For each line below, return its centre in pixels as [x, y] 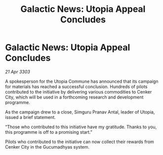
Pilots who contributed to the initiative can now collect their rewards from [80, 142]
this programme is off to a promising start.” [49, 132]
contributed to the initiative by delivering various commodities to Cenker [79, 92]
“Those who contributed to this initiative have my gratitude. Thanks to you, [81, 127]
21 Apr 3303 [18, 72]
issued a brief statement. [30, 117]
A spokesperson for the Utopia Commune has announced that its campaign [82, 81]
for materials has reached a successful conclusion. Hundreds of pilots [76, 86]
